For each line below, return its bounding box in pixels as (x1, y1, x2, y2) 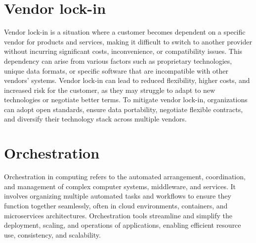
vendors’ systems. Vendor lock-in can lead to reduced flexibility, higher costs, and (4, 75, 250, 85)
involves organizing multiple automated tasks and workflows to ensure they (4, 191, 231, 201)
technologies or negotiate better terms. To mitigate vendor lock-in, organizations (4, 94, 248, 105)
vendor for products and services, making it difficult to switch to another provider (4, 36, 252, 46)
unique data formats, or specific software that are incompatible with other (4, 65, 228, 76)
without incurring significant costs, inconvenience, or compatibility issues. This (4, 46, 243, 56)
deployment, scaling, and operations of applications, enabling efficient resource (4, 220, 241, 230)
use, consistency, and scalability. (4, 229, 101, 240)
